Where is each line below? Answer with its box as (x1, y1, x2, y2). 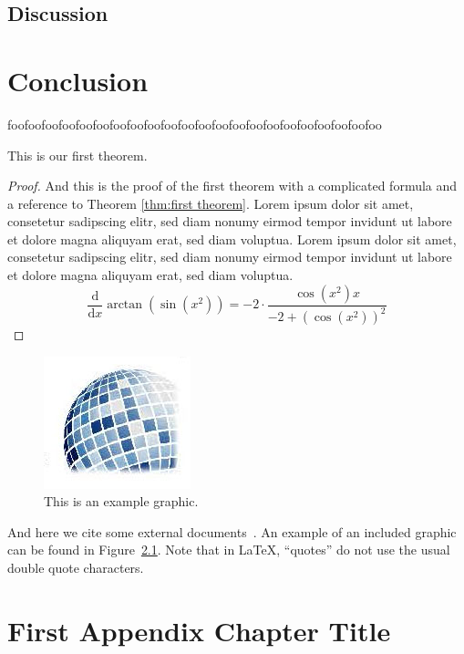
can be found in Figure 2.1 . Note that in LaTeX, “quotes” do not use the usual (7, 540, 450, 559)
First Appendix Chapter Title (7, 611, 391, 649)
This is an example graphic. (44, 492, 199, 511)
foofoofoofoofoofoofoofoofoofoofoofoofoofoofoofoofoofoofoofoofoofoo (7, 114, 382, 133)
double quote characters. (7, 558, 144, 576)
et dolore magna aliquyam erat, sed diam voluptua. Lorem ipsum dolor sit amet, (7, 229, 457, 248)
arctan (107, 298, 143, 312)
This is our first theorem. (7, 145, 148, 164)
